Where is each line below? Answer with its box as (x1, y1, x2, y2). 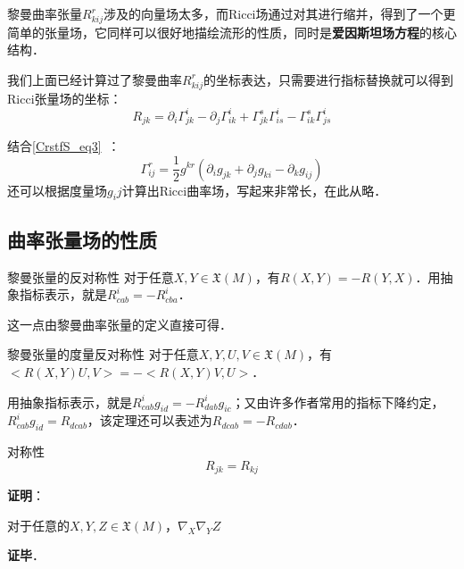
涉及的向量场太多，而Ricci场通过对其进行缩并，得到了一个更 (103, 4, 456, 22)
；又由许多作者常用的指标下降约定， (231, 392, 444, 411)
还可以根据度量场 (7, 180, 107, 199)
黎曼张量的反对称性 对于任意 (7, 267, 174, 286)
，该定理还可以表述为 (87, 411, 212, 430)
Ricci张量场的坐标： (7, 88, 122, 107)
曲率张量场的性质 (7, 225, 157, 253)
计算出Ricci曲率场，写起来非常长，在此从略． (121, 180, 387, 199)
